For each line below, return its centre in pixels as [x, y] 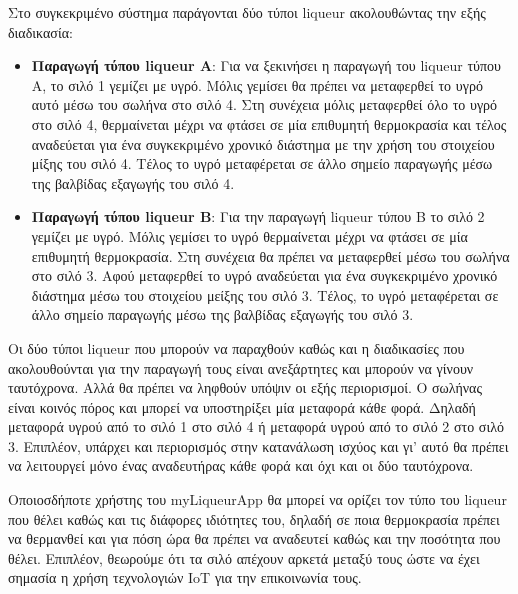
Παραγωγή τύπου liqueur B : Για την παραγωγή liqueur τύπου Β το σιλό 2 [258, 216]
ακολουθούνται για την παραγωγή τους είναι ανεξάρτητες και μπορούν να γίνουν [241, 367]
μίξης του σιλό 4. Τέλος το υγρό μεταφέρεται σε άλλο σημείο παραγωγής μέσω [262, 163]
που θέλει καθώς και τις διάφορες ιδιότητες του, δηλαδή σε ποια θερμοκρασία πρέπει [254, 518]
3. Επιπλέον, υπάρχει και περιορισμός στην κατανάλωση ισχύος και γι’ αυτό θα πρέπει [258, 445]
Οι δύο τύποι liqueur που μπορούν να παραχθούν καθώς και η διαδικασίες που [236, 347]
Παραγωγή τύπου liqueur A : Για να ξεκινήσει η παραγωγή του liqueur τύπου [266, 65]
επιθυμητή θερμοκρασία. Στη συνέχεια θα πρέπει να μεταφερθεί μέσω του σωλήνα [270, 255]
